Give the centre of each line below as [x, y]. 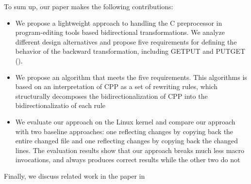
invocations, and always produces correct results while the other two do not [128, 160]
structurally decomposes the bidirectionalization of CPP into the [111, 96]
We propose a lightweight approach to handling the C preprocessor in [119, 23]
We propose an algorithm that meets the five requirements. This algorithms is [131, 77]
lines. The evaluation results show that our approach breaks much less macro [130, 150]
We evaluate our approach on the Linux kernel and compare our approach [125, 121]
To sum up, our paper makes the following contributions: [89, 6]
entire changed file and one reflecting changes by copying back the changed [127, 141]
